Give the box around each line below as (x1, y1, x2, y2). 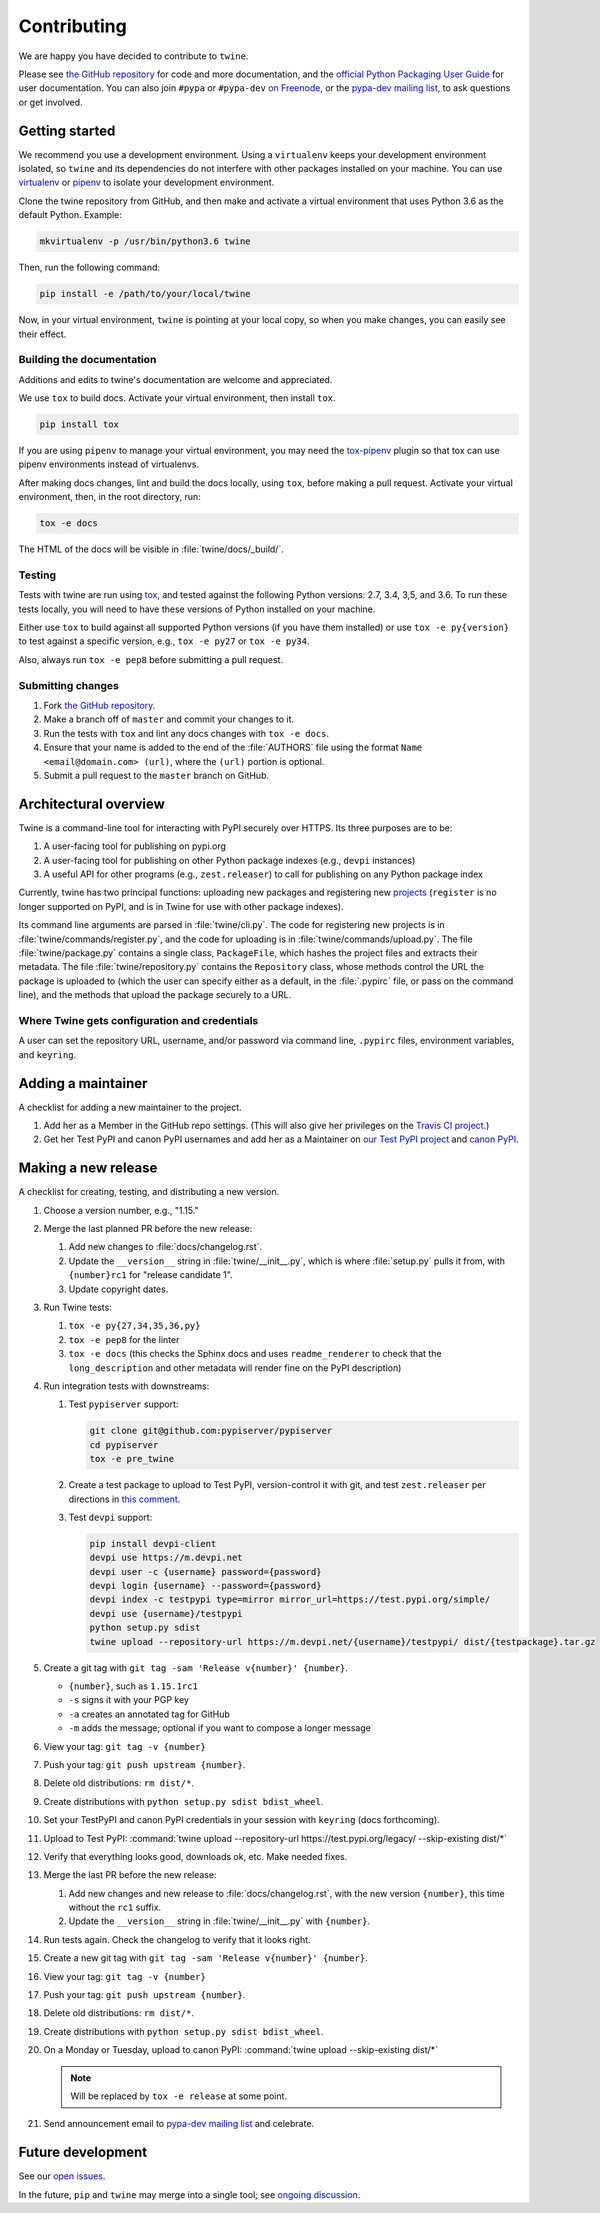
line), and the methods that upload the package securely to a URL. (18, 989, 292, 1001)
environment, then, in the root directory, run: (18, 491, 202, 503)
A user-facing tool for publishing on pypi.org (43, 840, 227, 852)
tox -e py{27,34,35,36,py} (68, 1320, 201, 1332)
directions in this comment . (68, 1493, 181, 1505)
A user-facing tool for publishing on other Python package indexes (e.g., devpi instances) (43, 854, 416, 866)
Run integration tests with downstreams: (43, 1380, 210, 1392)
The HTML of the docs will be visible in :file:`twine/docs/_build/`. (18, 543, 284, 555)
